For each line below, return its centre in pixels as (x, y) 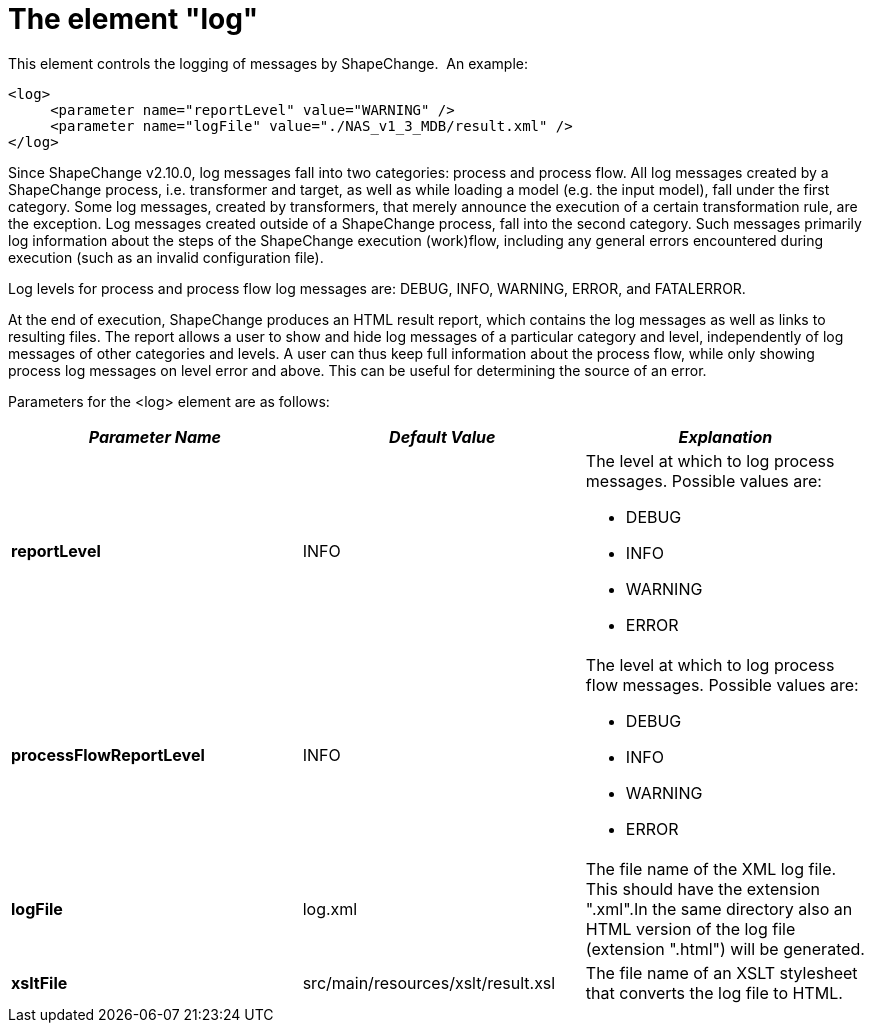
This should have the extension (703, 888)
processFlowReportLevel (108, 754)
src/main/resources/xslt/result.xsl (429, 982)
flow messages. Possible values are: (722, 684)
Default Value (442, 436)
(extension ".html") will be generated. (725, 948)
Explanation (725, 436)
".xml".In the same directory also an (719, 908)
